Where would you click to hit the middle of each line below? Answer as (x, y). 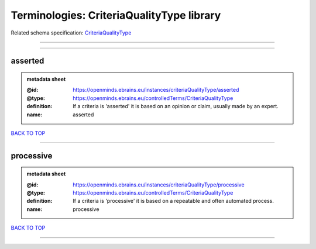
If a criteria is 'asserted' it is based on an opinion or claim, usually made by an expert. (176, 106)
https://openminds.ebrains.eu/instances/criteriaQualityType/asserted (156, 90)
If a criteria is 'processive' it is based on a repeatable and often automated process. (174, 201)
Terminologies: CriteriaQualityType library (116, 15)
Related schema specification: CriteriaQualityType (71, 33)
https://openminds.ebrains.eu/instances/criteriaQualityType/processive (159, 185)
